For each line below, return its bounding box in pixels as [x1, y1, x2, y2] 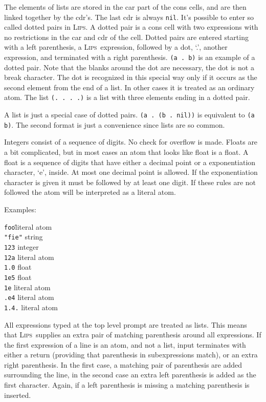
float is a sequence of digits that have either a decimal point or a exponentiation [4, 156, 256, 167]
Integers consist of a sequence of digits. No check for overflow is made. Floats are [4, 136, 258, 147]
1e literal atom [4, 282, 51, 292]
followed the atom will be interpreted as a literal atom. [4, 187, 176, 197]
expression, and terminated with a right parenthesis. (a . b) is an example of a [4, 52, 255, 63]
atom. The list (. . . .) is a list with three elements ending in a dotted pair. [4, 92, 250, 103]
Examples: [4, 204, 36, 214]
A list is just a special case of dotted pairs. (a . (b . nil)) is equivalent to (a [4, 109, 255, 120]
